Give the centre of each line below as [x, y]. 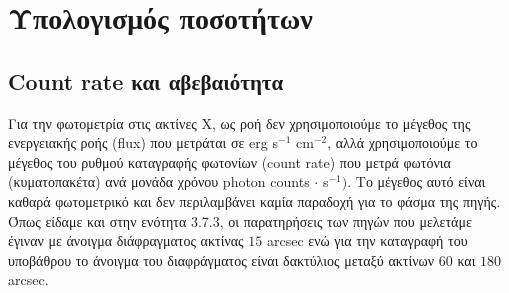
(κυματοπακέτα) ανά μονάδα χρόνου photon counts [159, 181]
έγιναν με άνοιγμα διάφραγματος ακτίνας [126, 240]
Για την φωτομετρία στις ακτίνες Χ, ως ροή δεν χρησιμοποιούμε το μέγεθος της [239, 122]
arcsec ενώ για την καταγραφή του [367, 240]
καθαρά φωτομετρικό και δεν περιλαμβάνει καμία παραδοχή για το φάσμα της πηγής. [254, 200]
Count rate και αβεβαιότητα [146, 80]
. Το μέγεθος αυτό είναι [416, 181]
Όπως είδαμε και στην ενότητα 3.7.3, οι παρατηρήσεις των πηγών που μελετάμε [240, 220]
